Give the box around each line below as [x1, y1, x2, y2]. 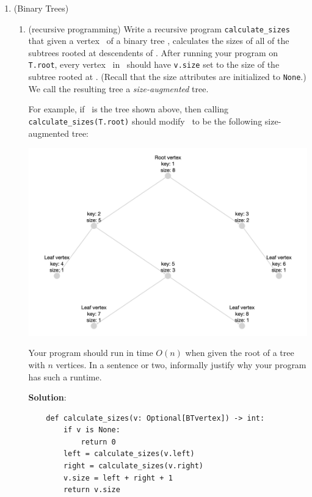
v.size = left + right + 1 [63, 473, 173, 482]
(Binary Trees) [13, 2, 69, 14]
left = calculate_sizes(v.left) [63, 449, 195, 459]
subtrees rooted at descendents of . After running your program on [28, 46, 278, 59]
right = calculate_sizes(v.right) [63, 462, 203, 471]
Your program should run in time [28, 346, 153, 359]
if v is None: [63, 426, 120, 435]
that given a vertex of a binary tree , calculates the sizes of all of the [28, 34, 289, 47]
